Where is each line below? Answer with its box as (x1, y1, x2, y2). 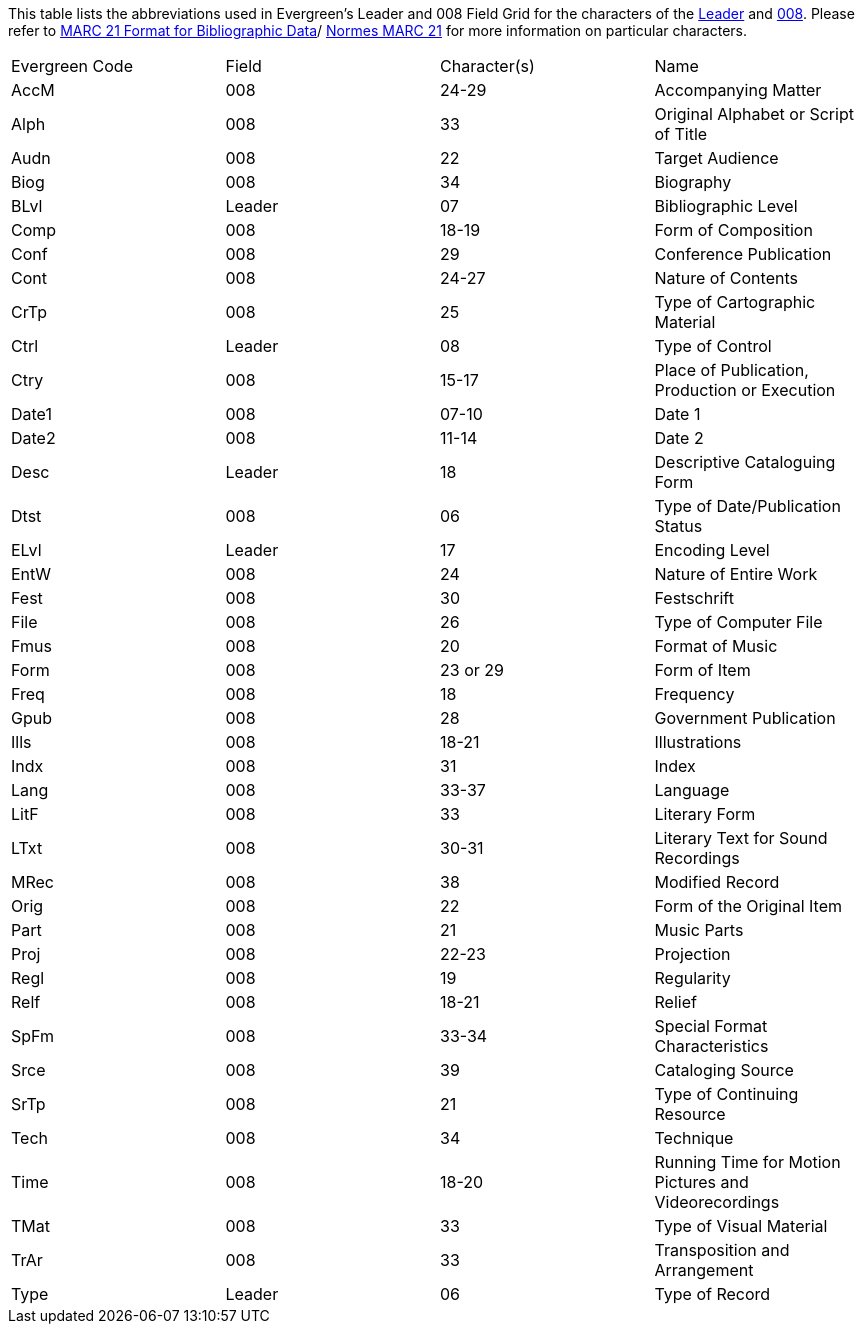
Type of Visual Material (654, 1216, 828, 1236)
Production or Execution (654, 380, 836, 400)
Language (654, 780, 730, 800)
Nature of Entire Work (654, 564, 818, 584)
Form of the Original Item (654, 896, 842, 916)
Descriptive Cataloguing (654, 452, 836, 472)
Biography (654, 172, 732, 192)
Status (654, 516, 703, 536)
